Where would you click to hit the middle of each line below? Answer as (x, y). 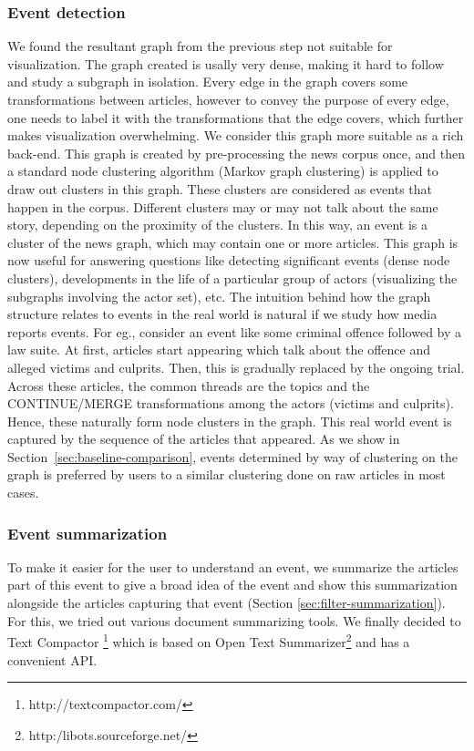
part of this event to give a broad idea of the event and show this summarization (232, 585)
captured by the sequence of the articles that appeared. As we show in (204, 439)
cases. (23, 493)
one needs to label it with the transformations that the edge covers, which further (236, 117)
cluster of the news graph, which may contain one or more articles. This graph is (233, 242)
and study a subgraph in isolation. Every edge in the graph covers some (208, 82)
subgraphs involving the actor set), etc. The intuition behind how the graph (219, 296)
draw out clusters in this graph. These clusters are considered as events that (220, 188)
